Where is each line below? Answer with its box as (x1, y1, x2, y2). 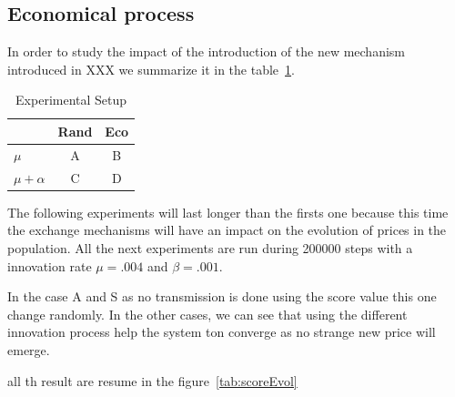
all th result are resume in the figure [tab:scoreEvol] (7, 371, 298, 390)
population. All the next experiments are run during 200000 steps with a (7, 238, 413, 257)
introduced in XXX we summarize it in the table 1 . (7, 59, 295, 78)
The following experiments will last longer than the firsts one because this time (7, 202, 449, 221)
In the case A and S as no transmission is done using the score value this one (7, 287, 437, 306)
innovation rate (7, 256, 92, 275)
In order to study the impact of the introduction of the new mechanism (7, 42, 405, 61)
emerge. (7, 340, 50, 359)
